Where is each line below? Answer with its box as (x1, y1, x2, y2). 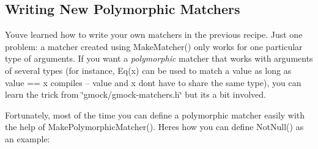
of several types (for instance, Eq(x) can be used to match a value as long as (5, 64, 292, 76)
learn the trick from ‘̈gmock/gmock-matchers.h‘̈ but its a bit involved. (5, 88, 266, 101)
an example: (5, 132, 50, 145)
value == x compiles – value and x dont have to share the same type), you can (5, 76, 301, 89)
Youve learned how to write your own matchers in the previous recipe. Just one (5, 28, 303, 41)
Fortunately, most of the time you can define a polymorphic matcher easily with (5, 108, 305, 121)
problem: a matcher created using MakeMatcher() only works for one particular (5, 40, 303, 53)
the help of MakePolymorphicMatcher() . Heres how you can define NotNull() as (5, 120, 304, 133)
